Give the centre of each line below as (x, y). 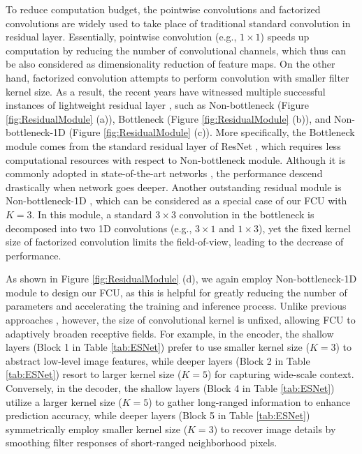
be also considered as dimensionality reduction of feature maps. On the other (171, 64)
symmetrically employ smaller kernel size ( (97, 429)
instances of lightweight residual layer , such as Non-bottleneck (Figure (157, 105)
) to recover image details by (275, 429)
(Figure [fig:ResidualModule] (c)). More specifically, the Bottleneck (212, 132)
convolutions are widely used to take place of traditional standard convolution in (178, 23)
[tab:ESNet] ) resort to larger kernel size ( (94, 374)
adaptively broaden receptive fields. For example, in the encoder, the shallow (170, 333)
